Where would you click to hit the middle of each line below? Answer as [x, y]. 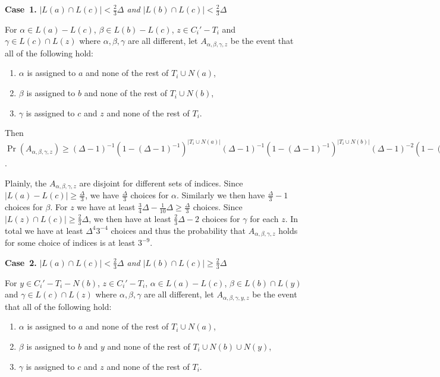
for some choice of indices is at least [70, 243]
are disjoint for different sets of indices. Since [161, 183]
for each [264, 218]
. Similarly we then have [221, 195]
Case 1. [21, 9]
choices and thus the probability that [178, 230]
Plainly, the [26, 183]
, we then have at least [130, 218]
